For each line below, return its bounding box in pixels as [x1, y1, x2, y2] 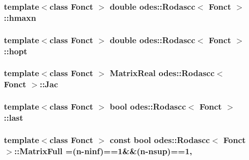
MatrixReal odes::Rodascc [109, 67, 215, 79]
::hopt [4, 45, 28, 57]
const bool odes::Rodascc [109, 133, 210, 145]
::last [4, 112, 23, 124]
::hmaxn [4, 11, 36, 23]
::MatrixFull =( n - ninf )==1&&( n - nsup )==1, [14, 144, 193, 157]
